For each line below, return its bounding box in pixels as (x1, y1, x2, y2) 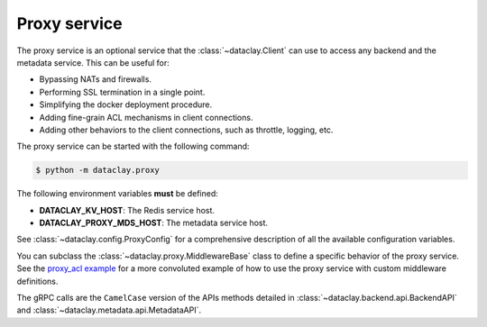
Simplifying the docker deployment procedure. (39, 99, 213, 110)
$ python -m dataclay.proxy (35, 165, 160, 176)
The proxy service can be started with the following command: (16, 141, 250, 152)
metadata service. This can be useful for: (16, 57, 170, 68)
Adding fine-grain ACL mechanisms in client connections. (39, 112, 253, 123)
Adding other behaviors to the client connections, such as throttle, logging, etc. (39, 124, 334, 135)
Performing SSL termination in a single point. (39, 86, 206, 97)
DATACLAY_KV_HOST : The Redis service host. (39, 204, 216, 215)
